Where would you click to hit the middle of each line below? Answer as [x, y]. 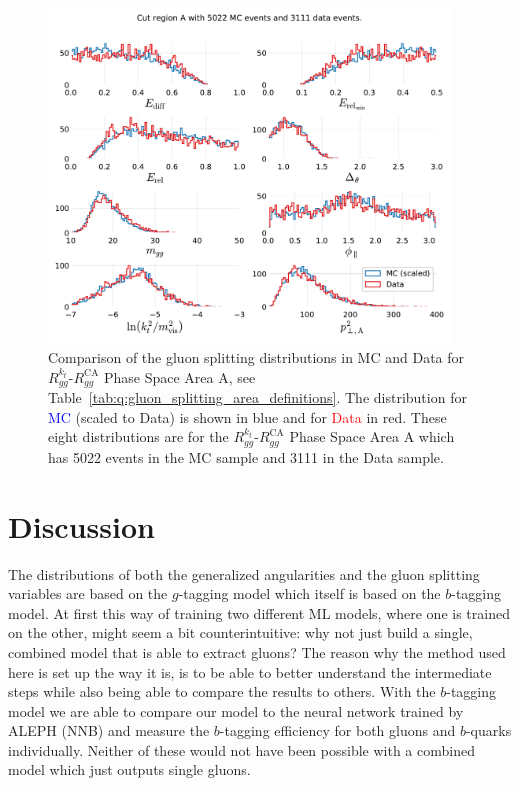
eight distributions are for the [138, 436]
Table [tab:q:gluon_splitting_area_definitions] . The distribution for [257, 397]
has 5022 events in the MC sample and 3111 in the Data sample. [246, 456]
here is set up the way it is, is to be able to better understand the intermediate [250, 671]
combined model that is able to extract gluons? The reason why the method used [257, 651]
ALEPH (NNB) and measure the [109, 730]
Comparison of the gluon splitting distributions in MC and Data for [256, 357]
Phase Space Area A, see [179, 376]
